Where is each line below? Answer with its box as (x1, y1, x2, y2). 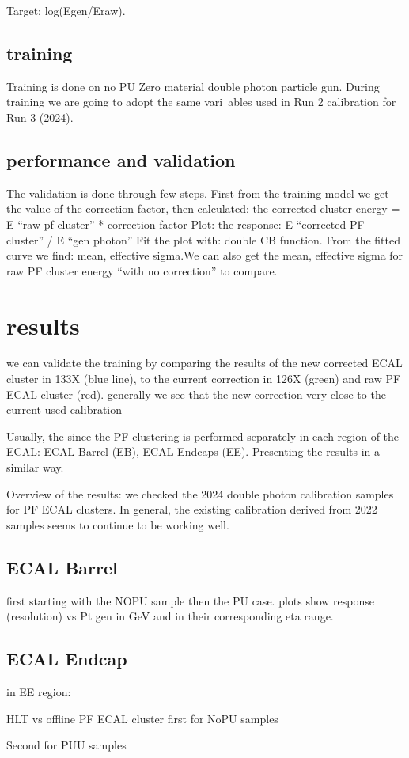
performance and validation (6, 147, 236, 172)
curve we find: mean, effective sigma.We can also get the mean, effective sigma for (6, 247, 403, 263)
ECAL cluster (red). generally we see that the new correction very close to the (6, 385, 386, 402)
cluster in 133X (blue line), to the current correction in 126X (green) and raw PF (6, 370, 401, 387)
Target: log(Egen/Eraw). (6, 2, 126, 18)
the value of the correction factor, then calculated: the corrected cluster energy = (6, 200, 400, 217)
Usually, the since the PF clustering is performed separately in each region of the (6, 427, 400, 444)
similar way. (6, 459, 64, 476)
